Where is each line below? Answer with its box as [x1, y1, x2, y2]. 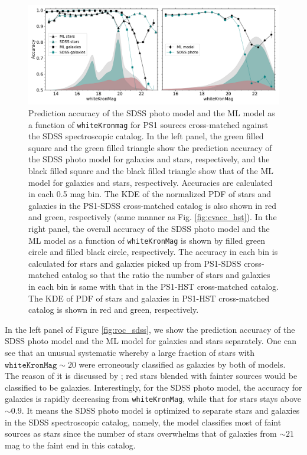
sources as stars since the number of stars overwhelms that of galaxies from [5, 427, 277, 440]
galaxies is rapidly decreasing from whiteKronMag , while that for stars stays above [5, 392, 301, 405]
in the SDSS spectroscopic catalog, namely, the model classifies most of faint [5, 415, 282, 428]
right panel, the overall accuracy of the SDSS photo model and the [28, 222, 270, 234]
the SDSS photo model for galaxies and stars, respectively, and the [28, 153, 270, 165]
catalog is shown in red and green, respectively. [28, 303, 199, 316]
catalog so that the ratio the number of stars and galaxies [61, 269, 270, 281]
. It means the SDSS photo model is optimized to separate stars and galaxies [21, 404, 300, 416]
